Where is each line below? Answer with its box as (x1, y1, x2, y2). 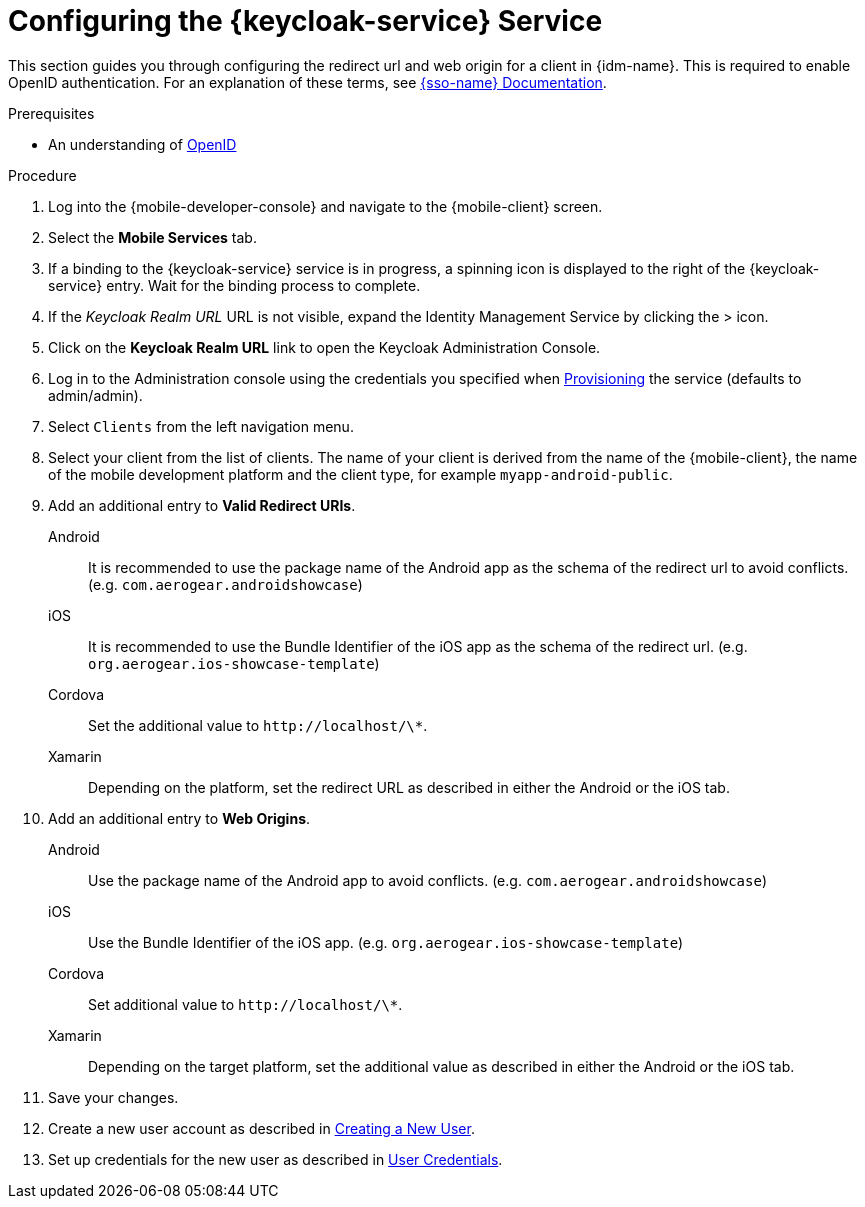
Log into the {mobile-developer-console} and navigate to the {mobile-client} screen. (48, 197, 603, 215)
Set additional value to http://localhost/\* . (88, 995, 403, 1013)
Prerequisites (8, 104, 95, 122)
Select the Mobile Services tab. (48, 228, 257, 246)
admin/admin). (48, 386, 143, 404)
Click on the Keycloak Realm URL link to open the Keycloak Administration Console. (48, 338, 601, 356)
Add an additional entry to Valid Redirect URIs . (48, 496, 356, 514)
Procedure (8, 166, 77, 184)
